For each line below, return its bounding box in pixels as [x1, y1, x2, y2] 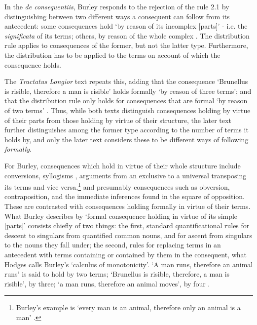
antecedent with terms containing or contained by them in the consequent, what [4, 249, 247, 259]
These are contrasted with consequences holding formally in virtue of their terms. [4, 201, 251, 211]
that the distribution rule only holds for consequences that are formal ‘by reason [4, 95, 248, 106]
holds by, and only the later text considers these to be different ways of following [4, 134, 249, 144]
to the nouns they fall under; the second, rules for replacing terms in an [4, 240, 221, 250]
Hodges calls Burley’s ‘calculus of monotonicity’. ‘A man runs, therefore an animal [4, 259, 253, 269]
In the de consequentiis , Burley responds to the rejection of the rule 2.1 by [4, 1, 229, 11]
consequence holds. [4, 59, 61, 70]
